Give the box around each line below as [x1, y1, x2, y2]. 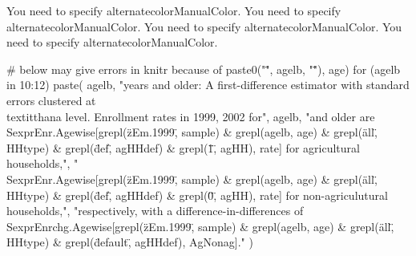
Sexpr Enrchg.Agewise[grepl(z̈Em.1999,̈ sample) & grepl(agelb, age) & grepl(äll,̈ [6, 217, 394, 234]
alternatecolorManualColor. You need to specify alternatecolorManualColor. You [6, 18, 402, 35]
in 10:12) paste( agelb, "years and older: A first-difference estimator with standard [6, 76, 410, 93]
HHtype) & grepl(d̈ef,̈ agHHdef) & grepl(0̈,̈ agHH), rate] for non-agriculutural [6, 186, 388, 203]
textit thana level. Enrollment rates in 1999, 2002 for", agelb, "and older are [6, 108, 375, 124]
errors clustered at [6, 91, 96, 108]
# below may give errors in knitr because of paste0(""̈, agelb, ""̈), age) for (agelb [6, 60, 401, 77]
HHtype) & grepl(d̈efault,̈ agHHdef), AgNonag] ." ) [6, 234, 253, 250]
